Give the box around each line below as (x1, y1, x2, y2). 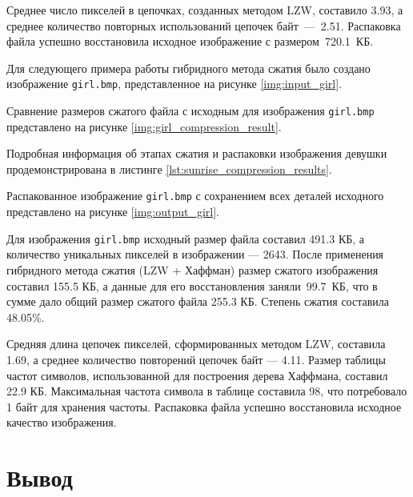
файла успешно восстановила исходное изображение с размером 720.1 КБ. (6, 33, 374, 50)
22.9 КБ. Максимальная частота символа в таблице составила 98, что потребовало (6, 383, 407, 399)
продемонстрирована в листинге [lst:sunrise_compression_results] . (6, 160, 332, 177)
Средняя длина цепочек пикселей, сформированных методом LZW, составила (6, 335, 386, 352)
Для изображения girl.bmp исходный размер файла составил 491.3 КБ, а (6, 230, 365, 246)
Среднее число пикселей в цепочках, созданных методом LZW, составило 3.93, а (6, 2, 403, 18)
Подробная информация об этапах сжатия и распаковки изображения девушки (6, 145, 387, 162)
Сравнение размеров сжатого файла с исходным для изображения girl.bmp (6, 102, 375, 119)
